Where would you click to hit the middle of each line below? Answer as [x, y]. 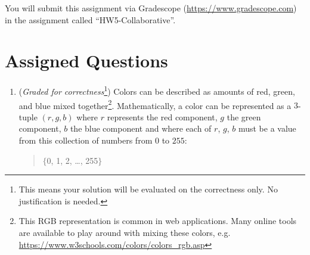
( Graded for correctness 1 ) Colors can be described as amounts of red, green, [157, 90]
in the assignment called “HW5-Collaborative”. [90, 19]
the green [244, 116]
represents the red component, [162, 116]
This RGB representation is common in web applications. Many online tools [158, 221]
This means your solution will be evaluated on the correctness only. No [148, 189]
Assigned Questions [86, 60]
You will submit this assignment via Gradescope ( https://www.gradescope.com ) [151, 8]
